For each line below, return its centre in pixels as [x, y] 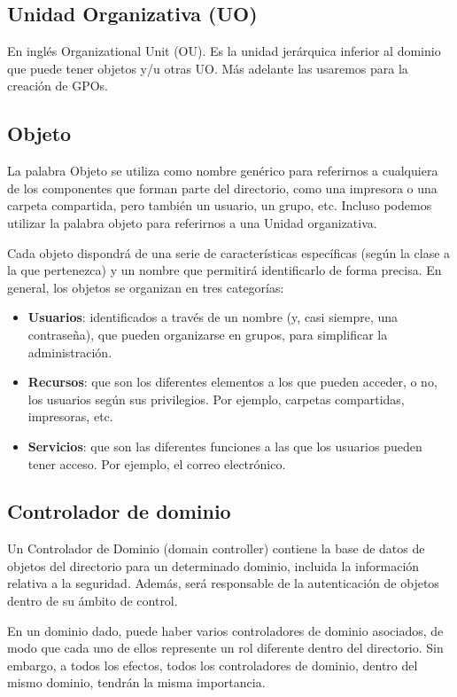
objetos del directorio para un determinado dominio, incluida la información [213, 565]
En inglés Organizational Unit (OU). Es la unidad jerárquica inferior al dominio [224, 51]
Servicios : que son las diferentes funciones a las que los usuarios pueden [225, 446]
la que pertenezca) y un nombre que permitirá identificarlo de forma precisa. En [225, 270]
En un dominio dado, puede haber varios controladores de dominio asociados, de [225, 630]
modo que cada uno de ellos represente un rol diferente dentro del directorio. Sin [225, 648]
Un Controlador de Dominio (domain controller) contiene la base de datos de [216, 548]
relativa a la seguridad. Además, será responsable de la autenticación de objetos [223, 583]
